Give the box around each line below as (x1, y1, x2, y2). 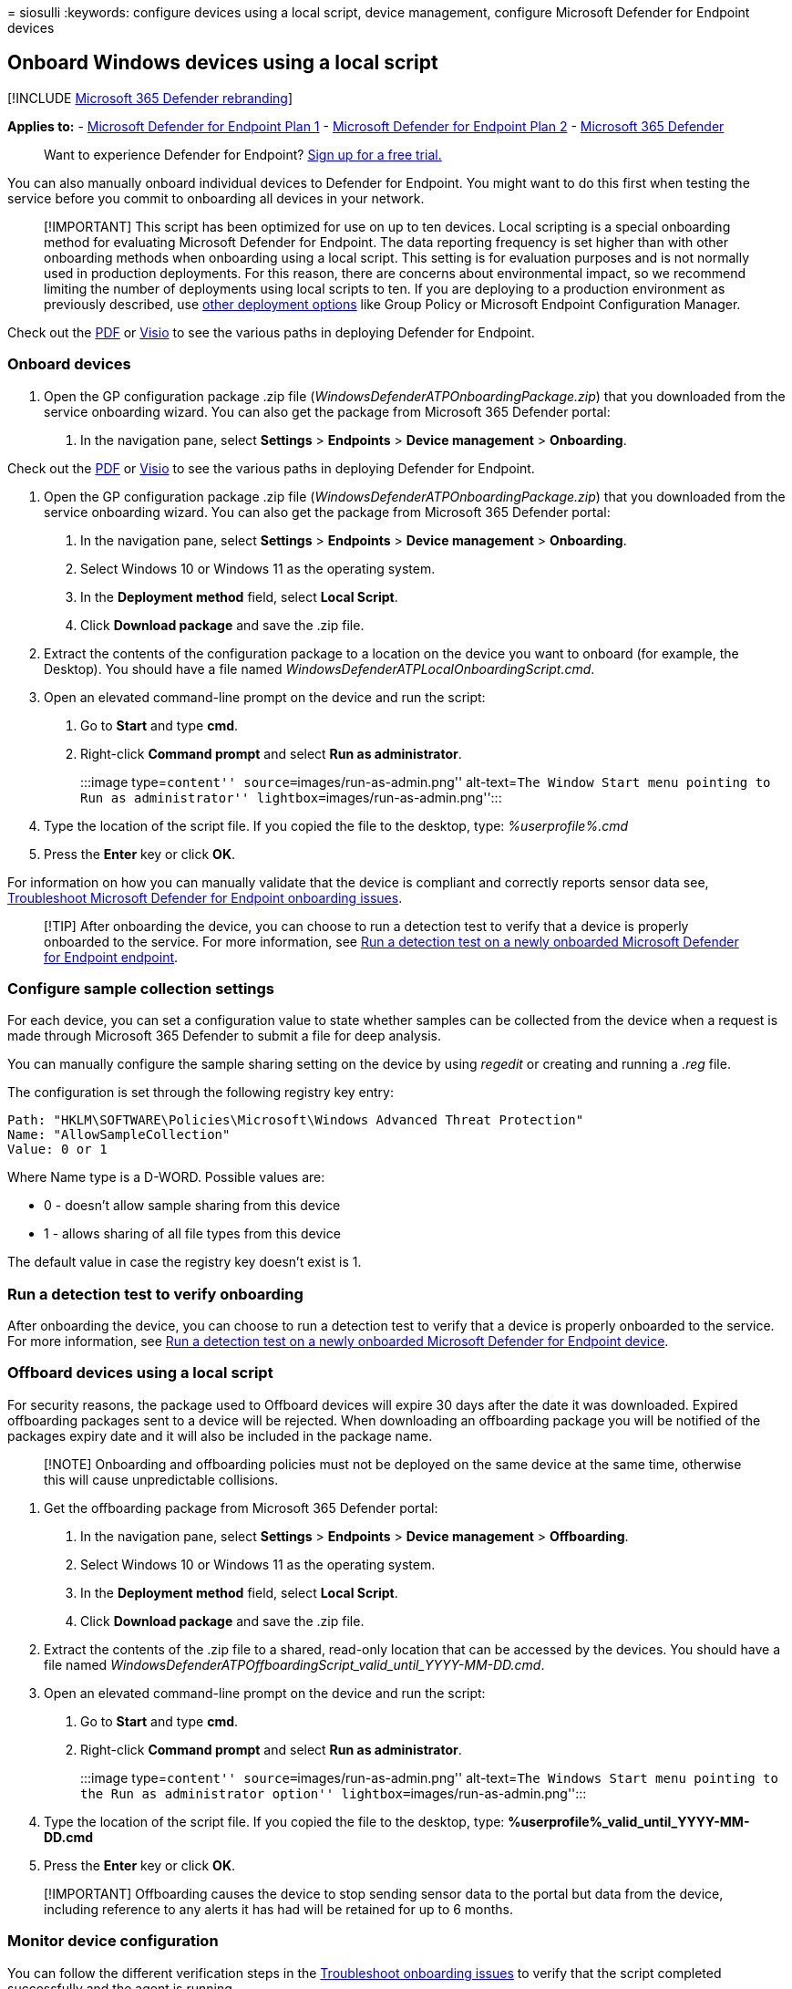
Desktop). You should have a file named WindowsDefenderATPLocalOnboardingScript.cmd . (44, 660, 595, 677)
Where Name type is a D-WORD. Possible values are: (7, 1169, 325, 1186)
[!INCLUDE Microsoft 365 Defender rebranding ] (7, 89, 293, 106)
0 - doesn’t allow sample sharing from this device (44, 1197, 341, 1214)
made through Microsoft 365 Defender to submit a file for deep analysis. (7, 1028, 441, 1044)
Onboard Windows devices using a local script (7, 51, 438, 75)
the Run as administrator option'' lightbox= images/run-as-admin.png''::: (80, 1785, 587, 1801)
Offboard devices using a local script (7, 1363, 273, 1383)
